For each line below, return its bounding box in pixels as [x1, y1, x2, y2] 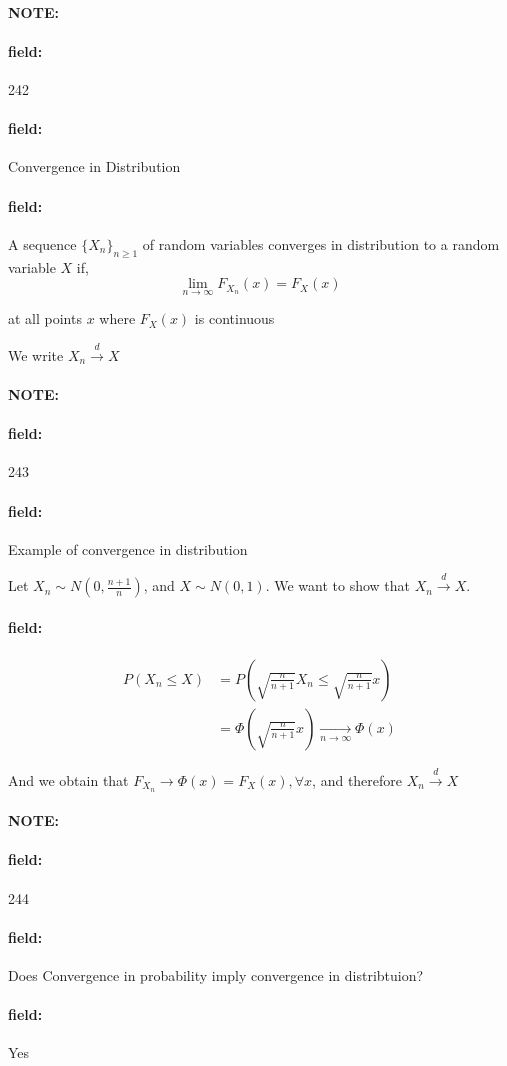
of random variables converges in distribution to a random [142, 233, 500, 254]
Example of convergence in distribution [8, 538, 248, 559]
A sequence [8, 233, 77, 254]
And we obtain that [8, 769, 129, 790]
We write [8, 344, 64, 365]
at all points [8, 308, 82, 329]
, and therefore [312, 769, 403, 790]
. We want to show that [265, 575, 410, 596]
